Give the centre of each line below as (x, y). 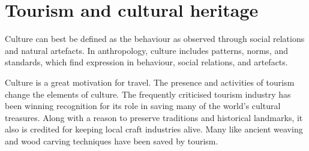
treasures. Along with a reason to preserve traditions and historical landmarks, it (154, 117)
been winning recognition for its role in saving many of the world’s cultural (143, 106)
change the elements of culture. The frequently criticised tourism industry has (148, 94)
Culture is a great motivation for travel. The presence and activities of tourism (150, 82)
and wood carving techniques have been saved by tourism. (112, 141)
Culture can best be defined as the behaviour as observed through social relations (155, 39)
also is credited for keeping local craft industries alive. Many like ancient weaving (154, 129)
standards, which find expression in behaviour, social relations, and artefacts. (146, 62)
